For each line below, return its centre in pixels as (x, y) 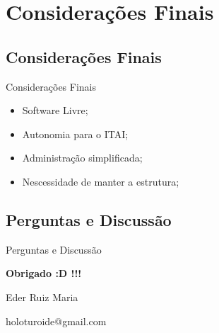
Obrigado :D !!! (44, 273)
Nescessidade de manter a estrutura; (101, 181)
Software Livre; (55, 110)
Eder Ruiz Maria (42, 297)
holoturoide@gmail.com (56, 321)
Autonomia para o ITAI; (75, 134)
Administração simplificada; (82, 158)
